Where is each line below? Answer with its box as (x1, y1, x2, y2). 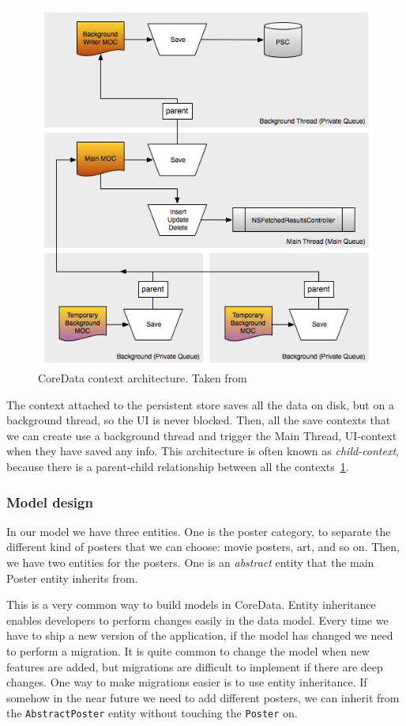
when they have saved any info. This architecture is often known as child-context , (6, 443, 400, 459)
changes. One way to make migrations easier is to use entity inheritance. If (6, 674, 367, 690)
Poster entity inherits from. (6, 569, 138, 586)
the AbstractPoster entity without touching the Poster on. (6, 705, 298, 721)
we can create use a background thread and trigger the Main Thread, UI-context (6, 427, 397, 443)
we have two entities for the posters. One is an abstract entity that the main (6, 554, 374, 571)
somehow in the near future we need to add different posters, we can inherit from (6, 689, 400, 705)
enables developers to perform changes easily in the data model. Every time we (6, 611, 389, 628)
